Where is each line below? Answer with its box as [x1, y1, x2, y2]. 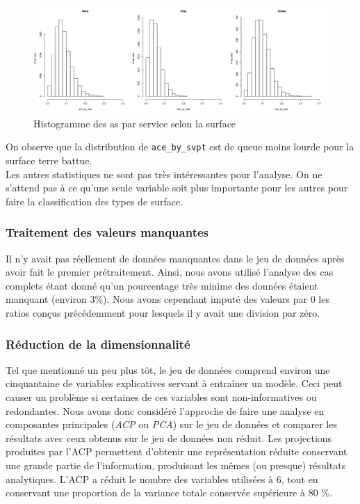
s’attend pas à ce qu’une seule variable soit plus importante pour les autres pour [6, 180, 348, 195]
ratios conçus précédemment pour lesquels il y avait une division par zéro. [6, 306, 320, 320]
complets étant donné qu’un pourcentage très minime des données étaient [6, 278, 318, 292]
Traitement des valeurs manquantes [6, 223, 208, 241]
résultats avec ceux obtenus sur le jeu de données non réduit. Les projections [6, 430, 332, 445]
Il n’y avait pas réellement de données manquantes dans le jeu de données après [6, 251, 345, 265]
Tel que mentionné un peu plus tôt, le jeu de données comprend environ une [6, 362, 330, 377]
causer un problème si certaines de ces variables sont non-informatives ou [6, 390, 317, 404]
